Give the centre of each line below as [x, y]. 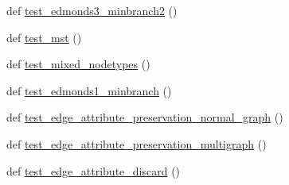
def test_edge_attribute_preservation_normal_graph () [145, 117]
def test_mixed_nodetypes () [78, 64]
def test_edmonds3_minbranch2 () [92, 10]
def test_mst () [44, 37]
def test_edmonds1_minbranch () [89, 90]
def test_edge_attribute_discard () [94, 170]
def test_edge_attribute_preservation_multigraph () [137, 143]
